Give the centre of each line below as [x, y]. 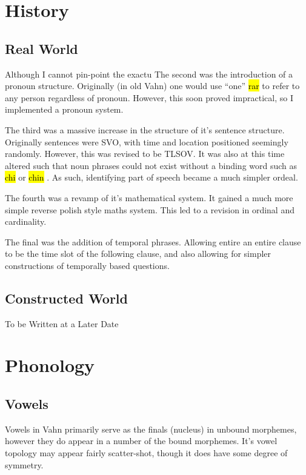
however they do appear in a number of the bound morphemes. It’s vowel [141, 441]
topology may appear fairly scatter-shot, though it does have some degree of [146, 453]
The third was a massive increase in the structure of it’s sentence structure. [145, 129]
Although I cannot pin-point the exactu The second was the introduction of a [149, 74]
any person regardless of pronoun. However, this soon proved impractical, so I [149, 97]
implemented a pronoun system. [64, 109]
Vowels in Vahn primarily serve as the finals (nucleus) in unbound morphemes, [151, 429]
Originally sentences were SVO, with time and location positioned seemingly [147, 141]
